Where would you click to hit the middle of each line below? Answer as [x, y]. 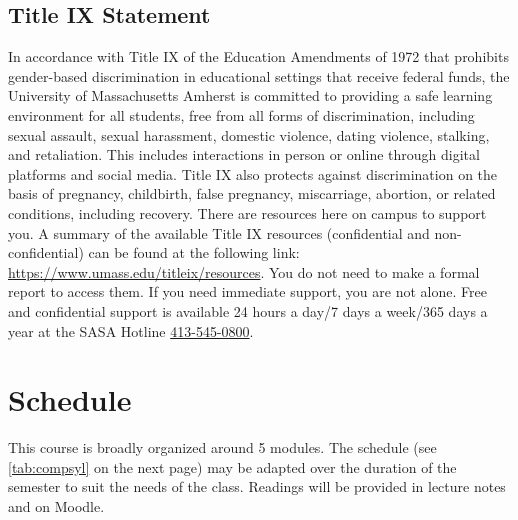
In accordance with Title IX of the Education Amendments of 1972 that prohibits [258, 56]
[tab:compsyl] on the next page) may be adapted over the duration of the [232, 466]
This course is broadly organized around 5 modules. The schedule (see [222, 447]
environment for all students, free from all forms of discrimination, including [241, 114]
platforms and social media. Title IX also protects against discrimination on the [253, 173]
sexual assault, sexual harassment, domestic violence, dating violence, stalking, [249, 134]
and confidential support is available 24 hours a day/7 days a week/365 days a [248, 310]
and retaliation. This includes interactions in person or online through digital [244, 154]
